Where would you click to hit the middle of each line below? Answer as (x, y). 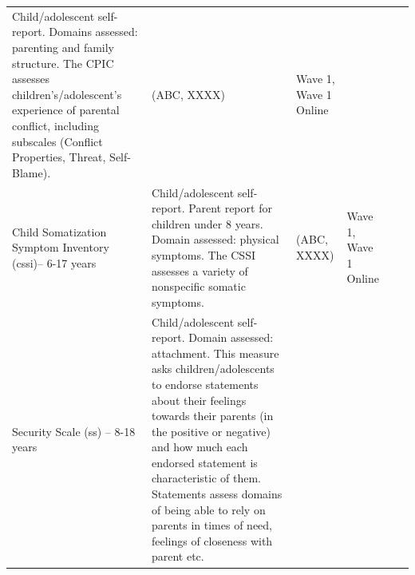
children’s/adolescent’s (67, 94)
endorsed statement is (204, 462)
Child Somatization (59, 231)
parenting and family (63, 47)
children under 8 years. (207, 223)
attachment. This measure (215, 353)
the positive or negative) (211, 431)
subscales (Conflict (57, 141)
